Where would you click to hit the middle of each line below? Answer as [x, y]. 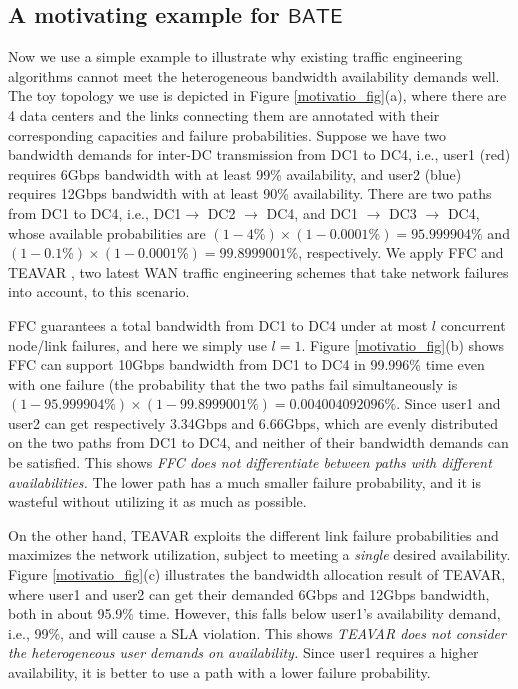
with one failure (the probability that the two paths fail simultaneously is [233, 383]
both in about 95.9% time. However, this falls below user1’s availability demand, [254, 613]
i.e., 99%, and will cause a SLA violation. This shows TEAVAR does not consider [257, 632]
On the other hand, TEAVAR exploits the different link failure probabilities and [253, 534]
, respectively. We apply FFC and [401, 252]
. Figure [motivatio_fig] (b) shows [403, 344]
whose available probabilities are [107, 232]
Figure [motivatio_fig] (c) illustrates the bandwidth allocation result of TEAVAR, [257, 574]
